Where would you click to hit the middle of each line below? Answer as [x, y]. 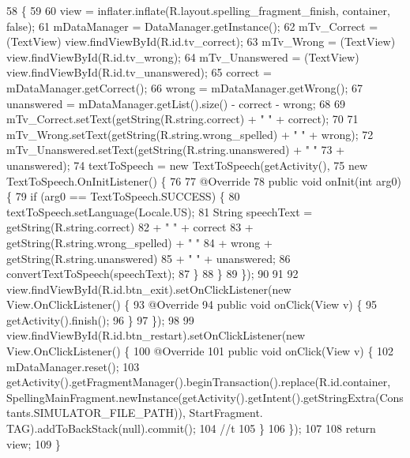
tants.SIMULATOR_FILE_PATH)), [96, 413]
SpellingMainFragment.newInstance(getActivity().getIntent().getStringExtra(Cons [205, 397]
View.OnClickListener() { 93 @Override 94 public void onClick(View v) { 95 [192, 304]
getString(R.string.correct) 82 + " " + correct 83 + [130, 227]
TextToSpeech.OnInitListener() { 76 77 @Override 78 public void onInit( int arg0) [204, 180]
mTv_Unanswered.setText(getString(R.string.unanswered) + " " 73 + [176, 150]
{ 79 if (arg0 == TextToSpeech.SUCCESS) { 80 [123, 196]
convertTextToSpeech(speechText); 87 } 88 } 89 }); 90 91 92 [152, 274]
